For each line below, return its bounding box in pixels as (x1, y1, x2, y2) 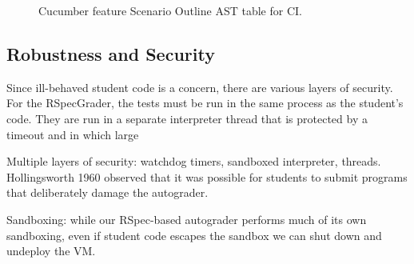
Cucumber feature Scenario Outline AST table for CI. (38, 2, 302, 18)
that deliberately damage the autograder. (6, 184, 209, 201)
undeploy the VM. (6, 242, 96, 259)
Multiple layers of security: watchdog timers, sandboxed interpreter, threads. (6, 153, 381, 170)
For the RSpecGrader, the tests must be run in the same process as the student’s (6, 94, 404, 111)
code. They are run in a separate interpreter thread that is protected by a (6, 110, 368, 126)
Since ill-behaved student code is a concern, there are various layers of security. (6, 78, 393, 95)
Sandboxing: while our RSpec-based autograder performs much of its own (6, 210, 367, 227)
